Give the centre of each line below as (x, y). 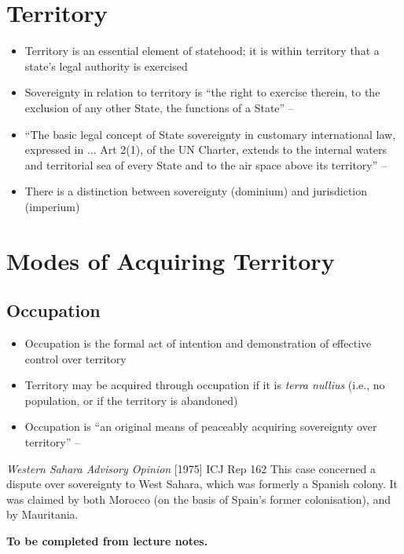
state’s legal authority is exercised (106, 66)
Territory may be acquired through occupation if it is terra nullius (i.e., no (205, 385)
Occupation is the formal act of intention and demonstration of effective (198, 343)
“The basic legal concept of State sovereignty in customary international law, (210, 134)
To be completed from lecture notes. (107, 540)
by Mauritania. (42, 514)
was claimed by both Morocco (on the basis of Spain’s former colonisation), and (198, 499)
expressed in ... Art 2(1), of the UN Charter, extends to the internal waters (206, 149)
